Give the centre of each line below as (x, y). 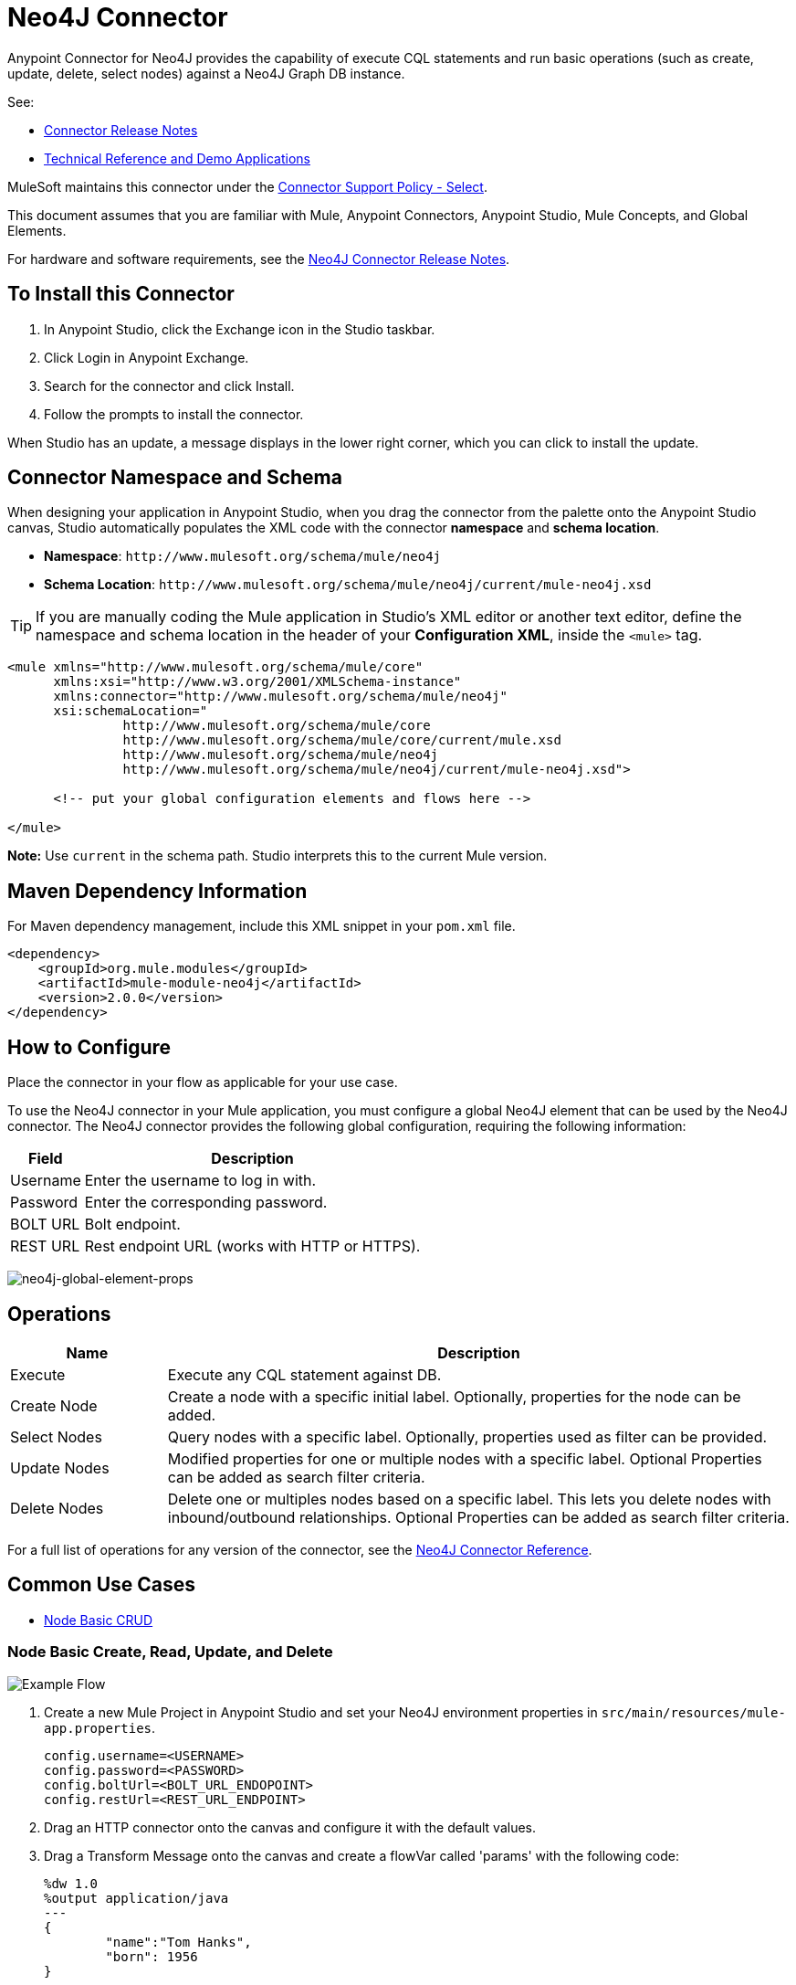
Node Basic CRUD (99, 1620)
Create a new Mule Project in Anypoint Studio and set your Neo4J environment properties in (321, 1712)
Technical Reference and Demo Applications (177, 158)
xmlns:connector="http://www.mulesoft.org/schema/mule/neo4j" (280, 697)
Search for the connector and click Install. (169, 385)
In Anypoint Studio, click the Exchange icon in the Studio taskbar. (240, 329)
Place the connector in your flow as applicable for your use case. (203, 1082)
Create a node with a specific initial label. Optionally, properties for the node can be (454, 1396)
